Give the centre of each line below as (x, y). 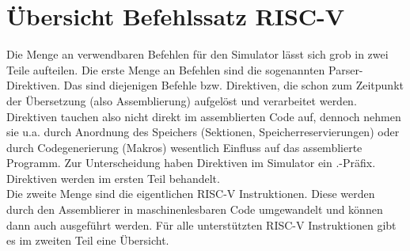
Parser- (346, 69)
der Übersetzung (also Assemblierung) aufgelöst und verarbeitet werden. (182, 100)
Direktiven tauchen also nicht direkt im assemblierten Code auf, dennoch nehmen (204, 116)
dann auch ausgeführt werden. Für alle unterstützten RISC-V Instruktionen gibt (201, 224)
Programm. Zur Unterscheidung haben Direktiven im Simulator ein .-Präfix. (191, 163)
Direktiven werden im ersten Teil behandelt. (113, 178)
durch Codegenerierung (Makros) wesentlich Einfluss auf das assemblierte (184, 147)
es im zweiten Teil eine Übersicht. (88, 240)
